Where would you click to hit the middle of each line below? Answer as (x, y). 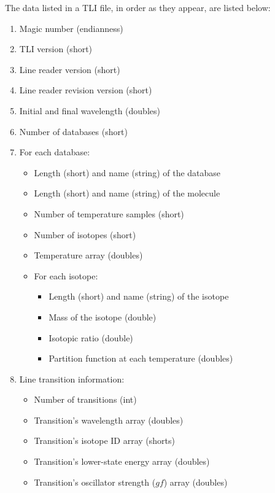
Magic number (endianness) (71, 28)
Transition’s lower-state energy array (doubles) (122, 461)
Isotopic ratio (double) (91, 337)
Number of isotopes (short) (85, 234)
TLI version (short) (56, 49)
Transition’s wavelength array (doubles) (109, 420)
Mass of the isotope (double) (103, 316)
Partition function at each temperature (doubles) (141, 358)
